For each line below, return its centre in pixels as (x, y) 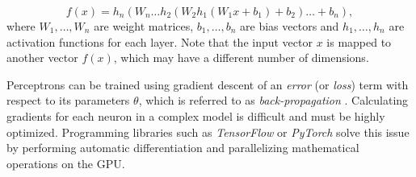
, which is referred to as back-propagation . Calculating (273, 100)
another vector (42, 58)
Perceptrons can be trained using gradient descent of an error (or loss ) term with (208, 84)
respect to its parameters (68, 100)
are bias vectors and (290, 26)
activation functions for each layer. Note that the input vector (160, 41)
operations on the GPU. (66, 163)
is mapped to (359, 41)
